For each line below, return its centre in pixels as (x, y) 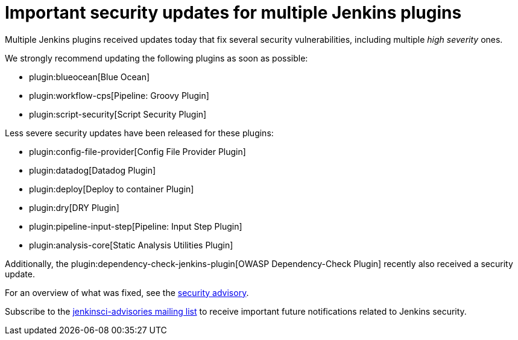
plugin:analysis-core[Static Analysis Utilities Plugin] (131, 245)
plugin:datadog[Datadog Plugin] (93, 170)
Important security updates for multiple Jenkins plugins (233, 13)
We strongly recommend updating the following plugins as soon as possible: (156, 58)
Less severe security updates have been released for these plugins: (139, 133)
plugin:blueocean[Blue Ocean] (90, 77)
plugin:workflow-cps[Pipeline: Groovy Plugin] (119, 95)
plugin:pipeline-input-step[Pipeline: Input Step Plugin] (136, 226)
